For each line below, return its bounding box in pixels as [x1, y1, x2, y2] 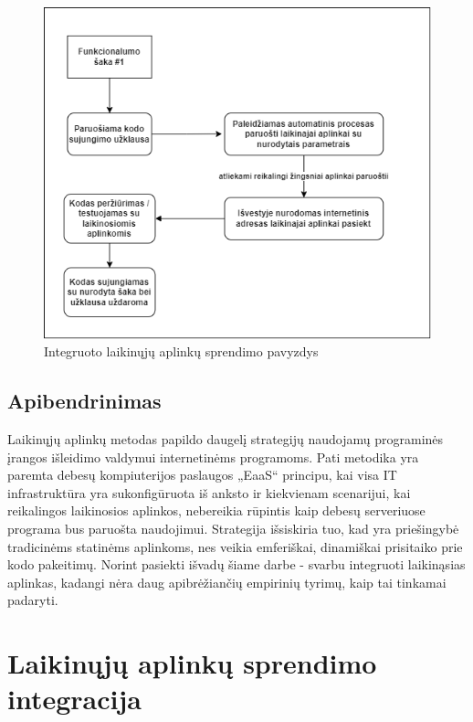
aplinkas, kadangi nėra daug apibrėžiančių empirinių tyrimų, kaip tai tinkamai [7, 572, 447, 591]
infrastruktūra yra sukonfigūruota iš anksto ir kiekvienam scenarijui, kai [7, 483, 411, 502]
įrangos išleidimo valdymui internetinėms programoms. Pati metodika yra [7, 447, 419, 466]
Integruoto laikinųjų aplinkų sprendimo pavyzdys [44, 342, 319, 361]
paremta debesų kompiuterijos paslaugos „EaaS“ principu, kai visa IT [7, 465, 397, 484]
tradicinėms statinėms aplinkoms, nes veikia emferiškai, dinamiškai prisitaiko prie [7, 536, 463, 556]
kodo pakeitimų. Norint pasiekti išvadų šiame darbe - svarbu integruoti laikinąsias [7, 555, 466, 574]
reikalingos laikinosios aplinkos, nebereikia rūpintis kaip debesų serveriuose [7, 501, 426, 520]
